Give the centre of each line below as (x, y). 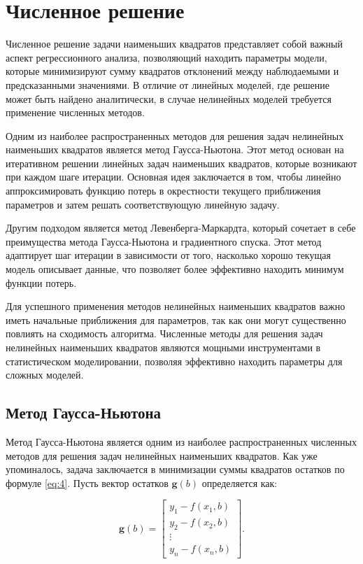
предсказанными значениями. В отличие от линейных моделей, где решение (168, 84)
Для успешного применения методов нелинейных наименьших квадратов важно (176, 306)
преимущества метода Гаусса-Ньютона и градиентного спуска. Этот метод (164, 241)
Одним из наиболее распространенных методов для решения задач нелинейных (175, 135)
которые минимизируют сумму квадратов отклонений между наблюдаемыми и (172, 71)
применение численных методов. (75, 112)
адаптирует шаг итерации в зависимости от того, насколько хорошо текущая (168, 255)
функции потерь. (41, 282)
